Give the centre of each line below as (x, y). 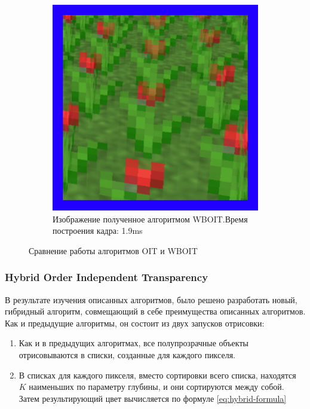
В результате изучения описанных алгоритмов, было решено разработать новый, (151, 299)
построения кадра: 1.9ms (98, 231)
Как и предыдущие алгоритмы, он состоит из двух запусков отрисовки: (135, 323)
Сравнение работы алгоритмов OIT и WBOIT (113, 250)
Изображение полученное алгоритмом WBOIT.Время (150, 219)
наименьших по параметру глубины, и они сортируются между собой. (156, 387)
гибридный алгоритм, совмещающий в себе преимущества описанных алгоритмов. (155, 311)
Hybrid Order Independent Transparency (107, 277)
